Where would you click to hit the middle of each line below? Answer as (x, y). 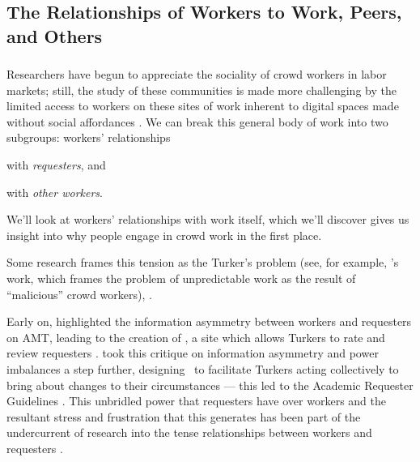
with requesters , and (56, 165)
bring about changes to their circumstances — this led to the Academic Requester (210, 385)
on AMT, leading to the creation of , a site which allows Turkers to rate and (196, 337)
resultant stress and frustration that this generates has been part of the (184, 416)
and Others (55, 35)
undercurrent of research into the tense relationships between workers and (189, 432)
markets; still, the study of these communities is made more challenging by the (202, 90)
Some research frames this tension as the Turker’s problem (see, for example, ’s (203, 262)
